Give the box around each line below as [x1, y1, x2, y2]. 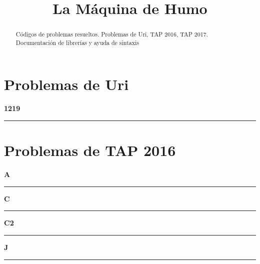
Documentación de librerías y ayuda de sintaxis [15, 38, 139, 46]
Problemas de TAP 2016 [4, 140, 176, 160]
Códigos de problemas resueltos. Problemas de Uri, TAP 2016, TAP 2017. [15, 30, 208, 38]
